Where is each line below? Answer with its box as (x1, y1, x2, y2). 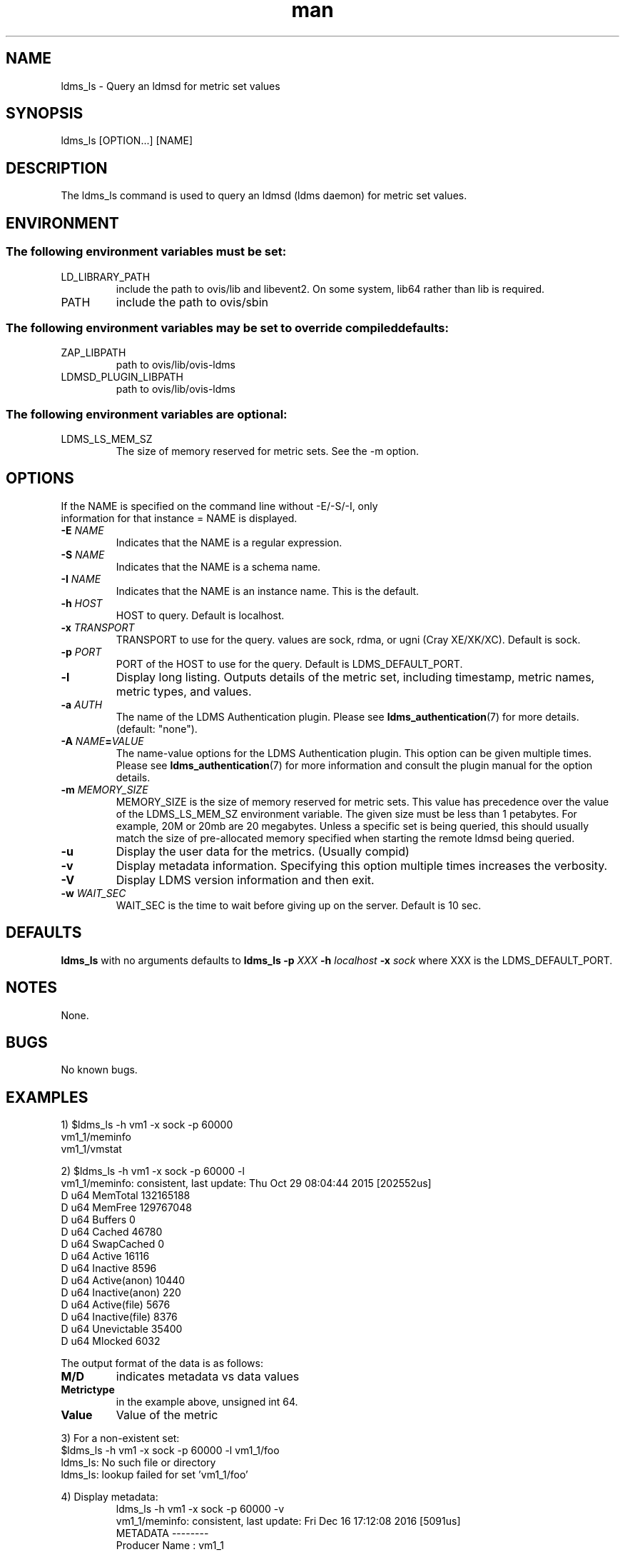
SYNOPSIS (6, 104, 83, 123)
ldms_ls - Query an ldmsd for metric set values (61, 79, 280, 92)
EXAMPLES (6, 1088, 88, 1106)
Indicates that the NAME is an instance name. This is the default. (116, 584, 420, 597)
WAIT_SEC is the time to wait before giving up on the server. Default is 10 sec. (116, 898, 482, 911)
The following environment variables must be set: (6, 244, 287, 259)
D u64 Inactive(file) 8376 (61, 1311, 178, 1323)
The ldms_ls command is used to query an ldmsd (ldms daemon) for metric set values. (61, 189, 467, 202)
